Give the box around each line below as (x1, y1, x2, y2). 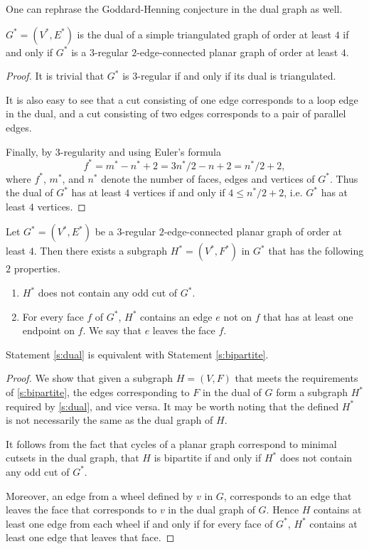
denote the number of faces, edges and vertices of (101, 171, 315, 186)
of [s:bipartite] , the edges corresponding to (6, 385, 190, 399)
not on (223, 309, 252, 324)
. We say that (82, 323, 142, 338)
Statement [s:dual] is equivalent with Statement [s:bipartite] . (6, 346, 269, 361)
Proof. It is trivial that (6, 68, 105, 83)
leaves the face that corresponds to (6, 502, 157, 517)
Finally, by (6, 144, 53, 159)
